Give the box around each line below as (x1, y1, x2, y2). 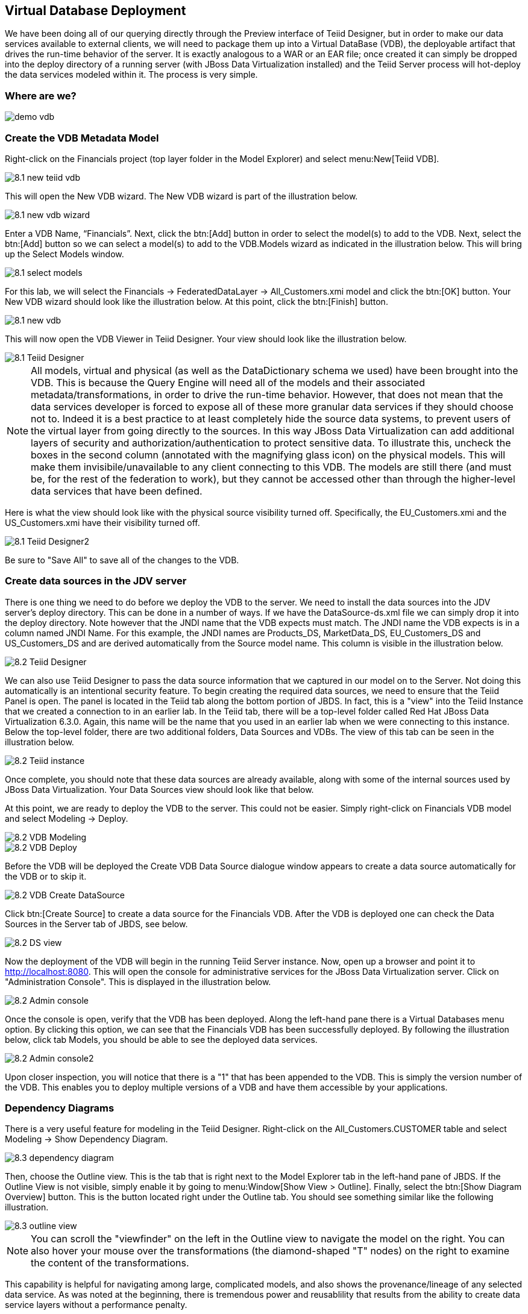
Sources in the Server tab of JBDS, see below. (5, 918, 188, 929)
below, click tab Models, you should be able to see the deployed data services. (5, 1034, 318, 1045)
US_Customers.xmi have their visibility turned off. (5, 517, 200, 528)
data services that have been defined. (31, 484, 203, 497)
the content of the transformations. (31, 1257, 189, 1269)
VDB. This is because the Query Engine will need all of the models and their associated (31, 376, 425, 389)
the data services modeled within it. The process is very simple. (5, 69, 258, 80)
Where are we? (5, 89, 77, 102)
